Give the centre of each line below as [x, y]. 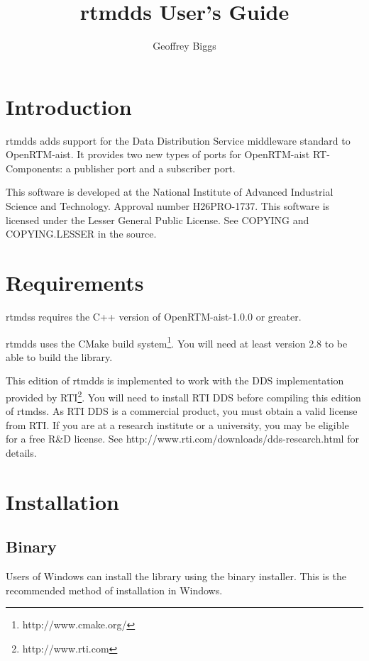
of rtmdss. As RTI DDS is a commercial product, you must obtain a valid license [182, 411]
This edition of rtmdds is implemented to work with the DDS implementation [175, 381]
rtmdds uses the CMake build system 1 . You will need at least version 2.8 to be [177, 342]
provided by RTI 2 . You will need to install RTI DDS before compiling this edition [183, 396]
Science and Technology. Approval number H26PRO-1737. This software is [168, 206]
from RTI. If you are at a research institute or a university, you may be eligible [177, 424]
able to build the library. [59, 356]
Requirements [75, 282]
